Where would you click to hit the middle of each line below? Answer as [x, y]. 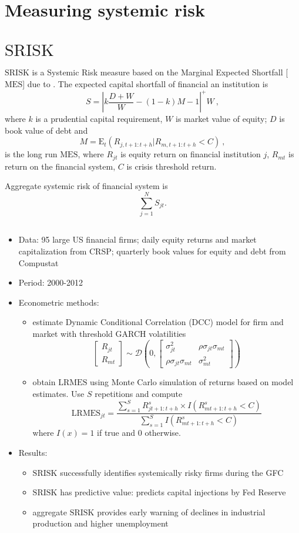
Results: [33, 453]
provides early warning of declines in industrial [181, 512]
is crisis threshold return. [172, 166]
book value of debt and [46, 130]
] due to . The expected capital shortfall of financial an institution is [145, 83]
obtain [44, 382]
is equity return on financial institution [191, 154]
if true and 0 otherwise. [139, 433]
